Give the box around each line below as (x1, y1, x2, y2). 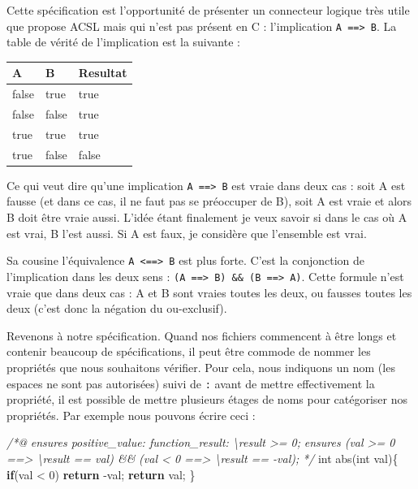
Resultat (78, 64, 127, 81)
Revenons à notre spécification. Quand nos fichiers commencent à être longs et (6, 327, 397, 344)
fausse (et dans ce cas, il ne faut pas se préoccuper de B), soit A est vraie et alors (6, 193, 412, 210)
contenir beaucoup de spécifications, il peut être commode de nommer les (6, 343, 371, 360)
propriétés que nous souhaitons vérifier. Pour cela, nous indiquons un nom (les (6, 358, 395, 375)
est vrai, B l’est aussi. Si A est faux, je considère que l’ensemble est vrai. (6, 224, 367, 241)
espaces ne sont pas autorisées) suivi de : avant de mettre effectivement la (6, 374, 375, 392)
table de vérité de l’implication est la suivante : (6, 33, 240, 50)
